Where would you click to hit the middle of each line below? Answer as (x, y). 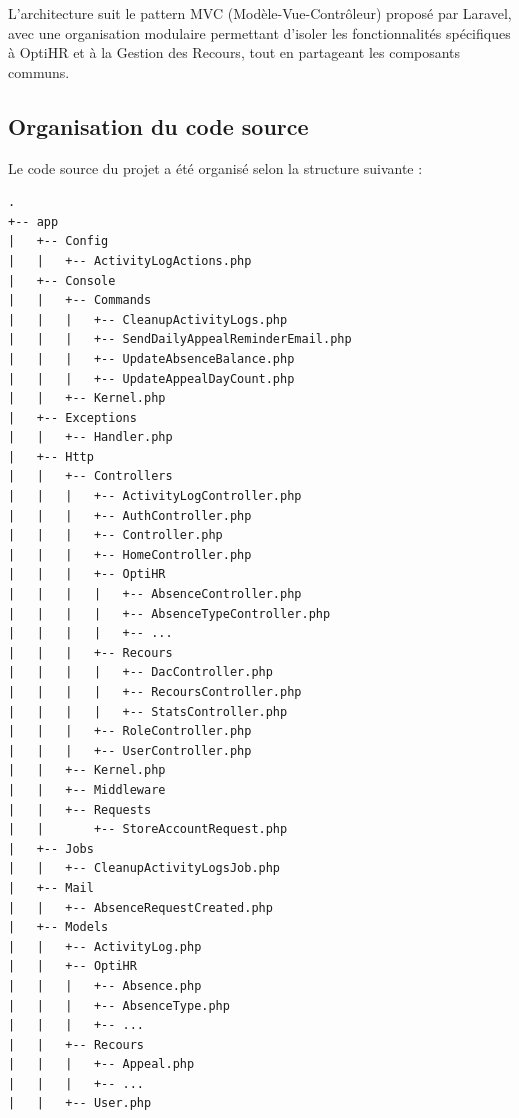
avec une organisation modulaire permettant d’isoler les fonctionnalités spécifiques (259, 32)
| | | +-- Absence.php (105, 985)
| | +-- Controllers (90, 476)
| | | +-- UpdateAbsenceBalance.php (151, 358)
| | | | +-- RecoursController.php (155, 692)
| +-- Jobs (51, 848)
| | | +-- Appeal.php (101, 1064)
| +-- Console (62, 280)
